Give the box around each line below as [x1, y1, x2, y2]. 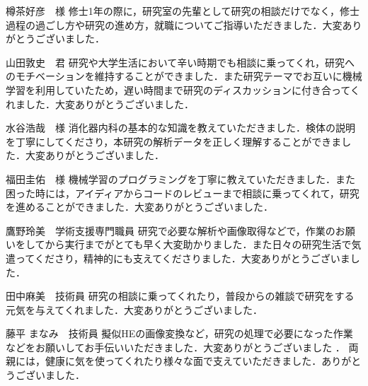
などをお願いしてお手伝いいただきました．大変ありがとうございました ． [6, 339, 345, 354]
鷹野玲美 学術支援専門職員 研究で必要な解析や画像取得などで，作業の [6, 223, 335, 238]
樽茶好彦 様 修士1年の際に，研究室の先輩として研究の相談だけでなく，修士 [6, 4, 360, 18]
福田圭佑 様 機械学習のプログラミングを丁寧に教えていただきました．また [6, 171, 355, 186]
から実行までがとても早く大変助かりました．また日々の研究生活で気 [45, 237, 362, 252]
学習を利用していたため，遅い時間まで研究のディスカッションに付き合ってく [6, 82, 360, 97]
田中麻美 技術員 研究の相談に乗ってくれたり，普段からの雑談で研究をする [6, 288, 355, 303]
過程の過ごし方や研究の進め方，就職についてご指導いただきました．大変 [6, 17, 343, 32]
